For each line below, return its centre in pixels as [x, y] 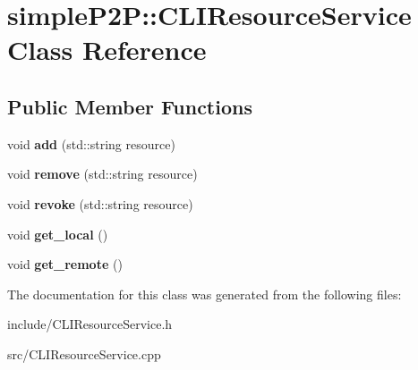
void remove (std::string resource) [102, 174]
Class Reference [107, 50]
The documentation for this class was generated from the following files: [205, 294]
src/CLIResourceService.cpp [84, 353]
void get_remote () [65, 264]
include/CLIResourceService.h [90, 324]
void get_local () [58, 234]
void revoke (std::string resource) [100, 203]
